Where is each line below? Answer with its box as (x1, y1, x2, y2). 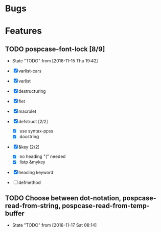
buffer (5, 209, 24, 217)
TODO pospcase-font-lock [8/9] (5, 45, 105, 53)
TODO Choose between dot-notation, (5, 194, 121, 202)
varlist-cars (18, 68, 42, 74)
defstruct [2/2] (18, 119, 48, 125)
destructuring (18, 88, 46, 94)
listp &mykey (19, 159, 46, 165)
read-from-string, (5, 202, 61, 210)
